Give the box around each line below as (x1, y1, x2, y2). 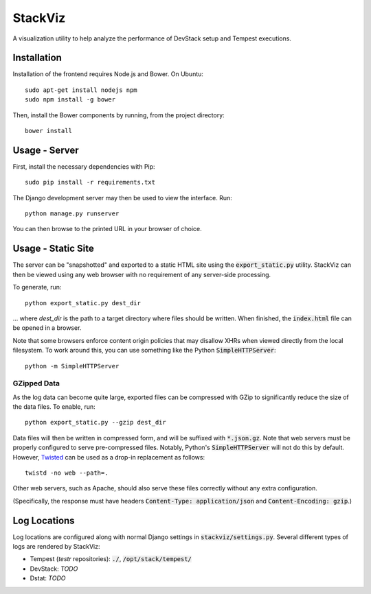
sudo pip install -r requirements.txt (25, 178, 156, 187)
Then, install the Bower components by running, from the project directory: (12, 110, 225, 119)
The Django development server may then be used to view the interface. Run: (12, 193, 233, 202)
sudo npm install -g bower (25, 96, 116, 104)
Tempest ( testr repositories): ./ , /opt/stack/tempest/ (30, 555, 192, 563)
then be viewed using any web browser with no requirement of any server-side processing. (12, 270, 271, 278)
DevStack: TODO (30, 565, 78, 573)
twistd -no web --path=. (25, 469, 109, 477)
